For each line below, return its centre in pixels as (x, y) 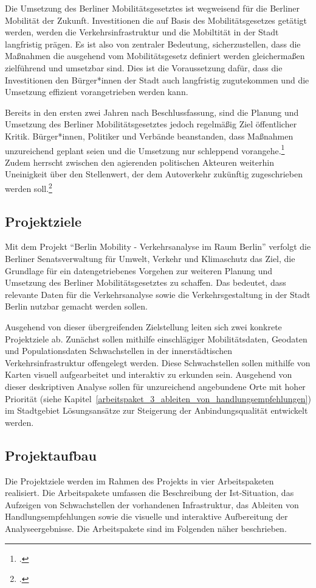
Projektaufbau (51, 455)
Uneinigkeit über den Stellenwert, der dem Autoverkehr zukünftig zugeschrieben (154, 174)
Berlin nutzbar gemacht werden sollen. (76, 306)
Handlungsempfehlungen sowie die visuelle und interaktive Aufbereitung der (146, 516)
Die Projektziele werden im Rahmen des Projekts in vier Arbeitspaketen (139, 480)
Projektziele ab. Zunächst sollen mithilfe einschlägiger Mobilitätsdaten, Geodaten (156, 338)
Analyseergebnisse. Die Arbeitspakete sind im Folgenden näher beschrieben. (146, 528)
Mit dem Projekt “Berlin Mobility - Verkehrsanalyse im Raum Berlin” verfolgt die (158, 246)
